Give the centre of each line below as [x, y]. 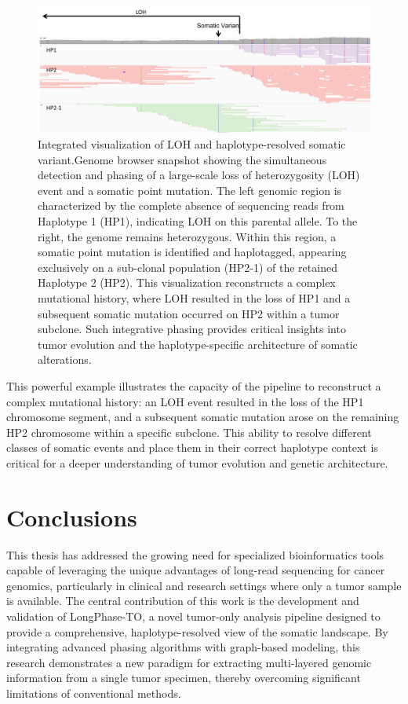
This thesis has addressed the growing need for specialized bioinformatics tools [195, 554]
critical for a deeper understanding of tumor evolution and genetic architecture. [197, 462]
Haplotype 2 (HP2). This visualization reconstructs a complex [187, 282]
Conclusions [72, 517]
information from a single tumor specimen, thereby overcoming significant [184, 678]
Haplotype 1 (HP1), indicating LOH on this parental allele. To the [198, 221]
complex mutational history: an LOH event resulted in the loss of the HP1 [185, 401]
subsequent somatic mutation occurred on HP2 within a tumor [189, 313]
